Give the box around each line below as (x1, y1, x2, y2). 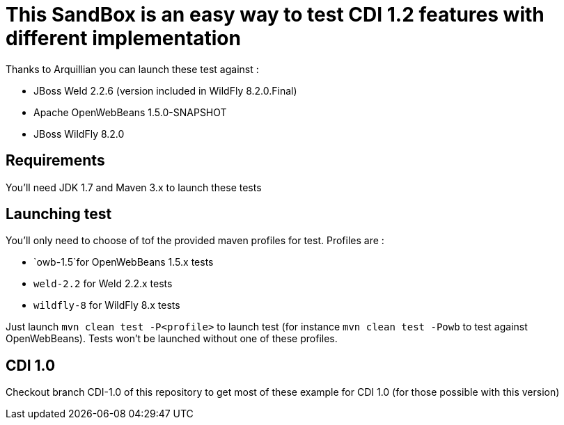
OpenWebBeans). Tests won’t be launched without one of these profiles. (6, 332, 338, 345)
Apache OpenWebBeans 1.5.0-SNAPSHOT (33, 106, 227, 118)
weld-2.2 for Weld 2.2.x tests (33, 278, 173, 290)
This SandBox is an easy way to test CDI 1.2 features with (6, 3, 545, 26)
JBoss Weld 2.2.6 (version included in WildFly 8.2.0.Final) (33, 84, 297, 97)
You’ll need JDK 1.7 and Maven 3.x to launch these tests (6, 181, 262, 193)
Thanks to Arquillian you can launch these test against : (6, 63, 259, 75)
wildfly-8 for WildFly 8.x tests (33, 299, 180, 312)
